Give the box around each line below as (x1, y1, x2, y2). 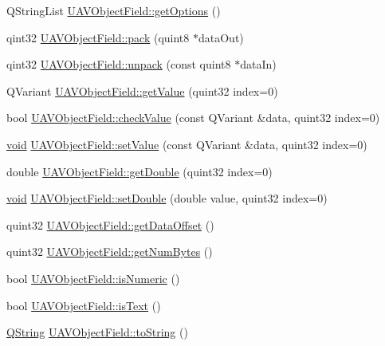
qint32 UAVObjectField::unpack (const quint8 (6, 56, 231, 73)
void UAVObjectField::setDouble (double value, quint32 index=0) (6, 190, 328, 206)
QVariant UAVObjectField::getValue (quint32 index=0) (6, 82, 278, 99)
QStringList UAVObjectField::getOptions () (6, 2, 221, 18)
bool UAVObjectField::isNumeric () (6, 269, 180, 286)
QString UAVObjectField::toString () (6, 324, 188, 340)
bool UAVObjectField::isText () (6, 297, 161, 313)
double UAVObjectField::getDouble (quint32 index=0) (6, 163, 273, 179)
